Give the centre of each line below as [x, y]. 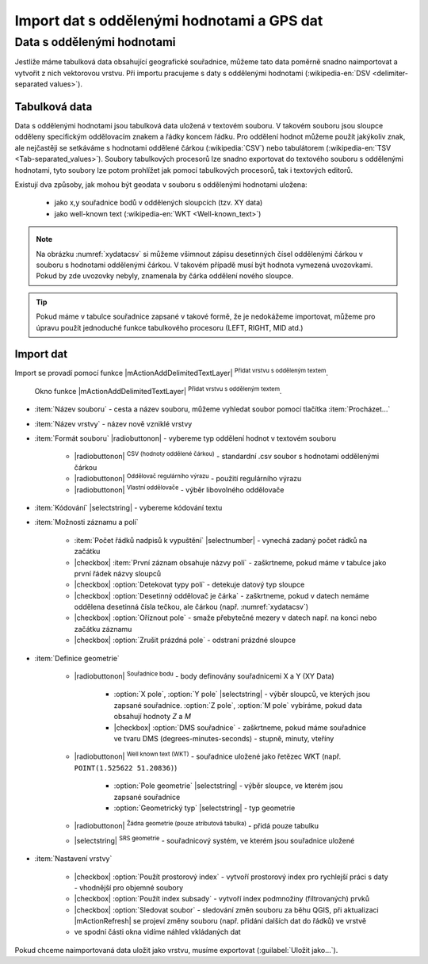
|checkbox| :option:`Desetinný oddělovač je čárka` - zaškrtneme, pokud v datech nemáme [222, 595]
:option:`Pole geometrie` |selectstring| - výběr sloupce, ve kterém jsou [229, 786]
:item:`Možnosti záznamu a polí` [86, 522]
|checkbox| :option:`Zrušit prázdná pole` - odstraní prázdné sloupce [185, 640]
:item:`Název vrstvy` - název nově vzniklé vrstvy [113, 423]
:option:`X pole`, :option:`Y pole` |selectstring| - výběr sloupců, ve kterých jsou [242, 694]
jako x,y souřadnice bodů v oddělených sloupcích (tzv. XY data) [159, 203]
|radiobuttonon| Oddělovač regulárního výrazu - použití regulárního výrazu [188, 478]
